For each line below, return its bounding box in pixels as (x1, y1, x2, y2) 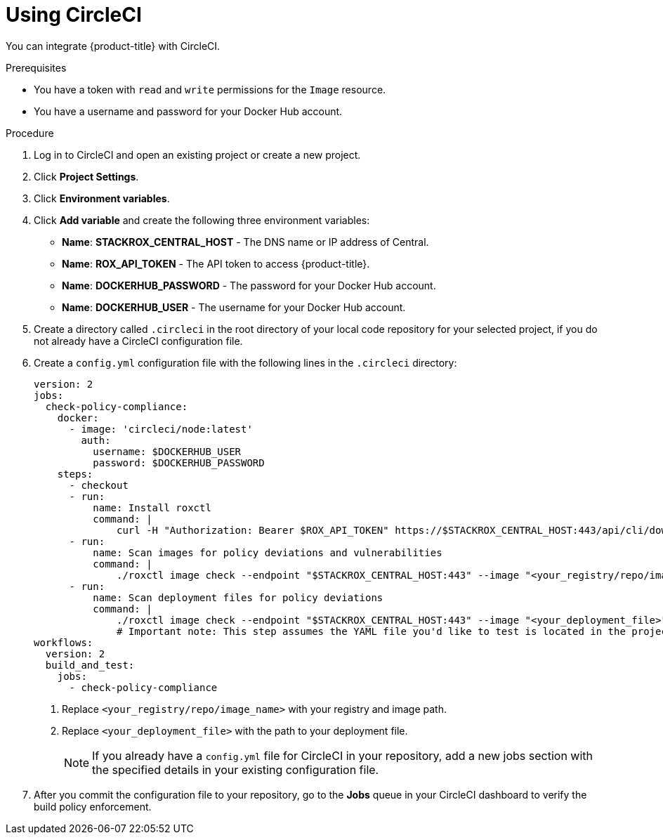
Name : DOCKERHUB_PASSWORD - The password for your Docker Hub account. (62, 279, 436, 291)
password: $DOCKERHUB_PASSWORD (93, 457, 265, 468)
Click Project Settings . (34, 170, 139, 183)
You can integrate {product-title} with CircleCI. (6, 39, 221, 52)
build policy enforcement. (34, 800, 152, 813)
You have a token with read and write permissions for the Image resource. (34, 83, 386, 96)
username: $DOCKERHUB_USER (93, 445, 242, 457)
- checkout (69, 479, 129, 491)
